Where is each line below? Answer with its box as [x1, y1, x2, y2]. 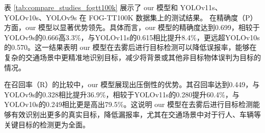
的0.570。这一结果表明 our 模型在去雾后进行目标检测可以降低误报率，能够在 [4, 42, 257, 52]
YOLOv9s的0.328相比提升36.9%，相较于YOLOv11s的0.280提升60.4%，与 [4, 89, 240, 99]
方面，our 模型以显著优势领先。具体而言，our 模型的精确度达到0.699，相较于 [4, 22, 260, 33]
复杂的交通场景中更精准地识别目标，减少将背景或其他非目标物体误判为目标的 [4, 51, 261, 62]
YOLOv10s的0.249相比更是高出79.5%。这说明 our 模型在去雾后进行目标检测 [4, 99, 253, 110]
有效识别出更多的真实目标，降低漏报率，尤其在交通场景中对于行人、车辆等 [11, 109, 261, 119]
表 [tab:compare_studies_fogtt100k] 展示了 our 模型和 [4, 2, 178, 12]
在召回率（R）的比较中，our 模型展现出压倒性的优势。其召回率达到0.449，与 [4, 79, 260, 90]
